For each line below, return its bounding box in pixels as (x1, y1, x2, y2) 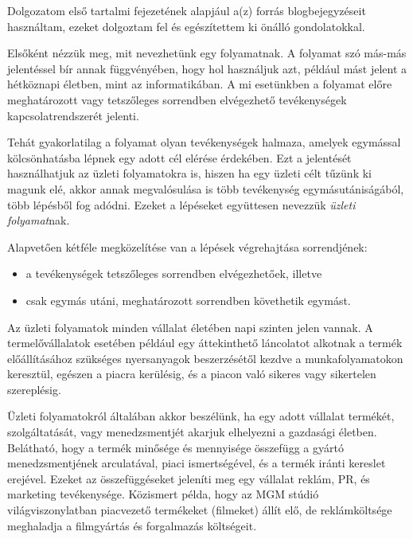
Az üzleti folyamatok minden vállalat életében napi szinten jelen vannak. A (7, 318, 373, 335)
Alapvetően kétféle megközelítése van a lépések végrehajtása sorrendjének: (7, 238, 368, 255)
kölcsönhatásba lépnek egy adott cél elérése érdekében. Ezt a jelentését (7, 149, 352, 166)
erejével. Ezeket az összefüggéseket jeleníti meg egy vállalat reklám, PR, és (7, 470, 370, 486)
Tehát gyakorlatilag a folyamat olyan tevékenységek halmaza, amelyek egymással (7, 134, 401, 150)
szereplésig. (7, 381, 61, 397)
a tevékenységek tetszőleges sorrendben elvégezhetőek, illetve (25, 265, 322, 282)
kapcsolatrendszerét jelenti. (7, 107, 139, 123)
